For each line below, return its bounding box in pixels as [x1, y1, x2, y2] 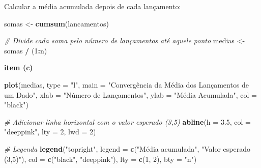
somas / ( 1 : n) [4, 45, 47, 55]
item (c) [4, 62, 33, 73]
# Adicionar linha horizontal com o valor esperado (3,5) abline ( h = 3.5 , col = [4, 116, 251, 127]
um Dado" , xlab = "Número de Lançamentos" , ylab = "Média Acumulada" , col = [4, 89, 257, 100]
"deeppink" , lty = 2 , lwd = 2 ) [4, 126, 96, 137]
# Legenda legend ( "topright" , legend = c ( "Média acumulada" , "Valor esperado [4, 143, 250, 154]
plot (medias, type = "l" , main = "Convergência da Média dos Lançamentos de [4, 79, 249, 90]
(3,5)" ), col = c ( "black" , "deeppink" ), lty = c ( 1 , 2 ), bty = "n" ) [4, 153, 197, 164]
